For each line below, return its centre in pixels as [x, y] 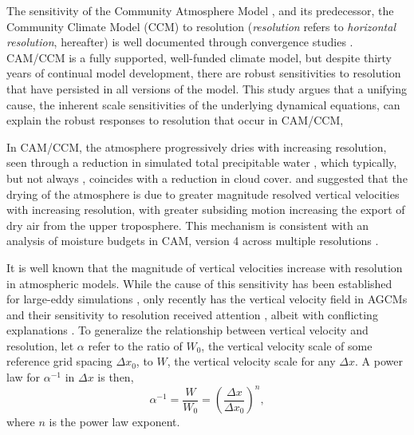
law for [24, 377]
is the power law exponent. [114, 422]
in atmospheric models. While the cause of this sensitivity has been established [199, 283]
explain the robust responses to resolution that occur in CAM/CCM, [175, 120]
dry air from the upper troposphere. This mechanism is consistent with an [188, 225]
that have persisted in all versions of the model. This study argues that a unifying [207, 88]
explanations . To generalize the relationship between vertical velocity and [187, 330]
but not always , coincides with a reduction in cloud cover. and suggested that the [207, 178]
